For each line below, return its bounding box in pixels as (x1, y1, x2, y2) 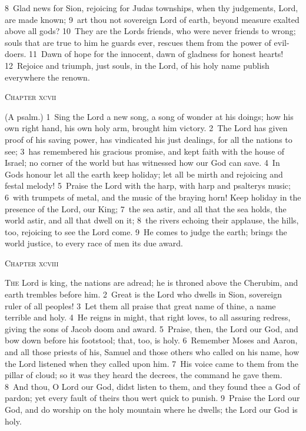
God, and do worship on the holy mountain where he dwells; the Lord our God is (5, 403, 298, 415)
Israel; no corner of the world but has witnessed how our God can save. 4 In (5, 156, 280, 169)
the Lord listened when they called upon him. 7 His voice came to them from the (5, 357, 298, 369)
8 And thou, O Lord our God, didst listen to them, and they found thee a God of (5, 380, 300, 392)
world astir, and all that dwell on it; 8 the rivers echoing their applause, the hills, (5, 214, 299, 226)
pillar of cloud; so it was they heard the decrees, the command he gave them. (5, 369, 282, 381)
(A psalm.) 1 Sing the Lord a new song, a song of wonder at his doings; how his (5, 110, 294, 122)
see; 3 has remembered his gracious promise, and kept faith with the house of (5, 145, 285, 157)
